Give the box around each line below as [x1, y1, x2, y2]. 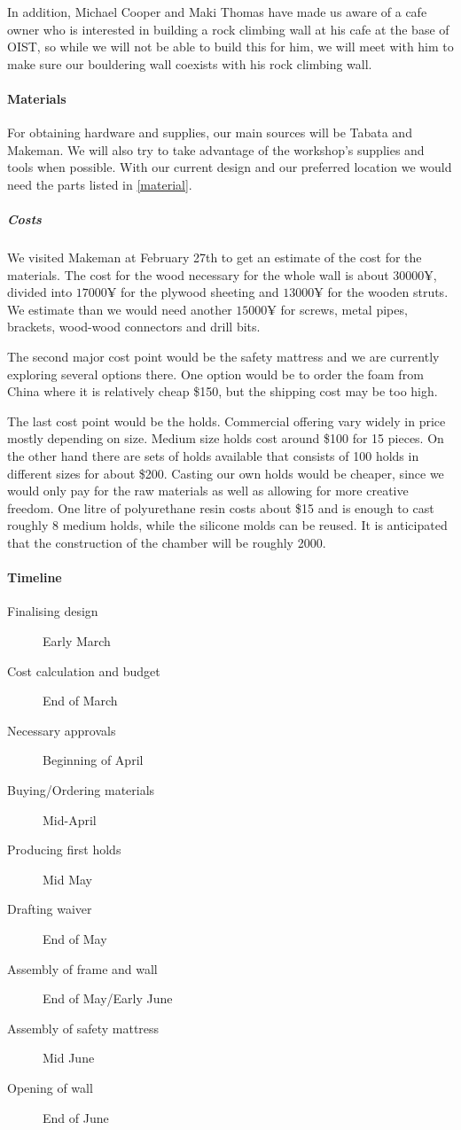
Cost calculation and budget [7, 661, 160, 680]
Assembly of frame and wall [7, 959, 158, 978]
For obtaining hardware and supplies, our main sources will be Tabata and [7, 123, 412, 142]
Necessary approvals [7, 721, 116, 739]
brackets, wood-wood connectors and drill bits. [7, 317, 261, 336]
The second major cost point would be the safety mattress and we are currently [7, 347, 440, 366]
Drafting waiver [7, 900, 92, 918]
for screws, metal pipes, [280, 300, 408, 318]
